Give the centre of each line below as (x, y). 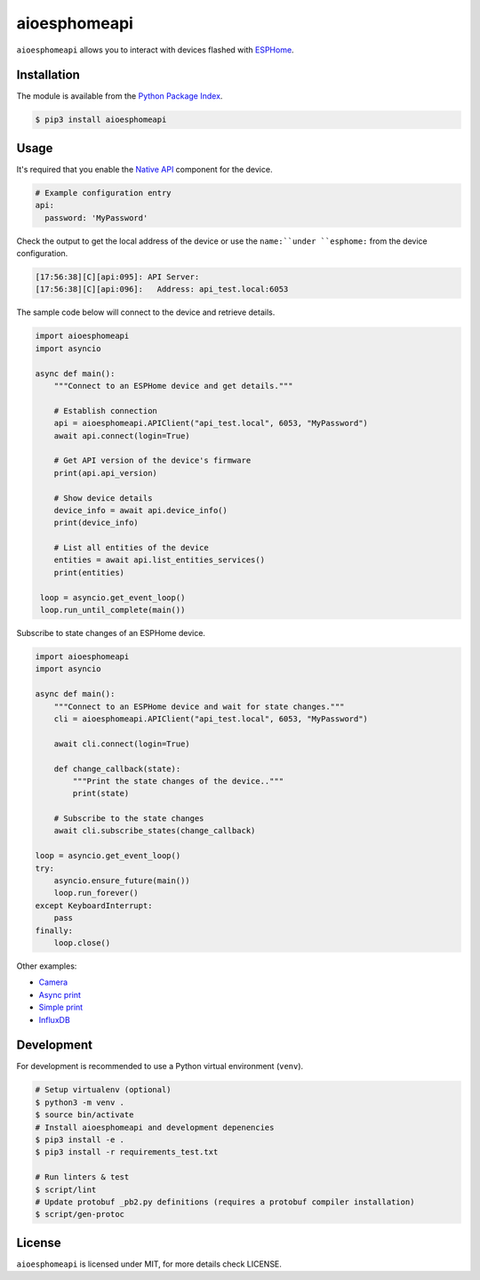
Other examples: (47, 966)
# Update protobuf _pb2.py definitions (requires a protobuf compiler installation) (225, 1202)
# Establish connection (105, 411)
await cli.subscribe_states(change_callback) (155, 831)
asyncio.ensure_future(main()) (122, 881)
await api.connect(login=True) (122, 435)
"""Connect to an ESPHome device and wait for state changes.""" (199, 706)
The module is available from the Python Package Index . (120, 96)
